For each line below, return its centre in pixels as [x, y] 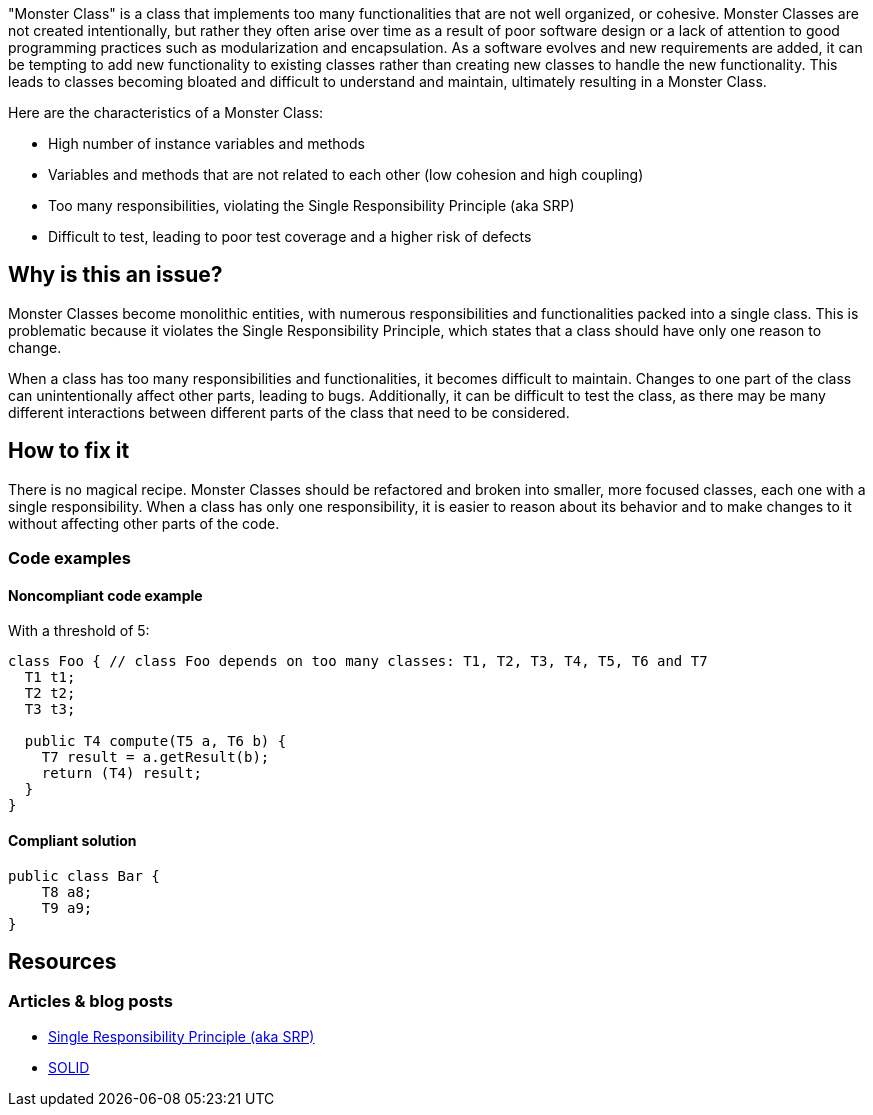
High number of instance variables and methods [206, 143]
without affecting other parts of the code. [144, 523]
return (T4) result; [121, 773]
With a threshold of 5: [79, 631]
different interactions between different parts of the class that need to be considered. [289, 412]
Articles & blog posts [90, 1001]
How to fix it [69, 451]
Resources [62, 961]
